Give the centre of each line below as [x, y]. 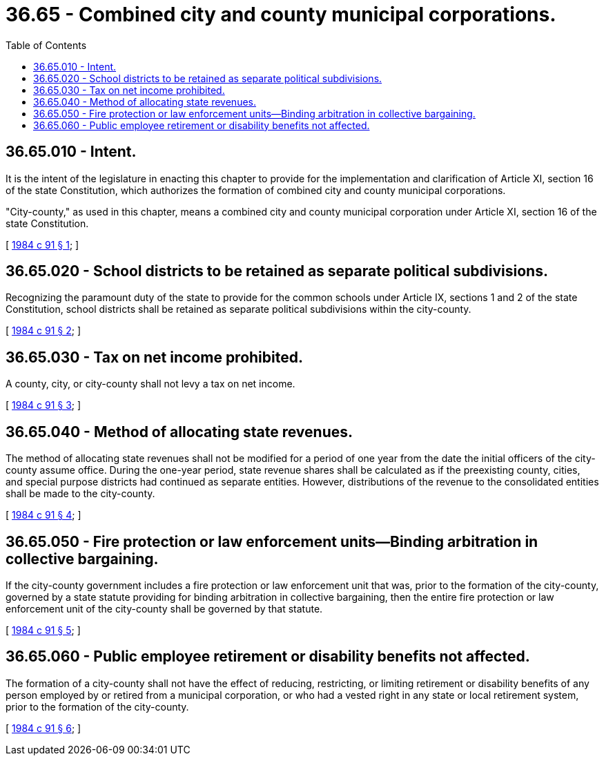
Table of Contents [46, 45]
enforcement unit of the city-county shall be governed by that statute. [164, 608]
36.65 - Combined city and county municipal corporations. [281, 15]
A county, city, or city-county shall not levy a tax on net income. [150, 384]
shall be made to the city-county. [80, 494]
